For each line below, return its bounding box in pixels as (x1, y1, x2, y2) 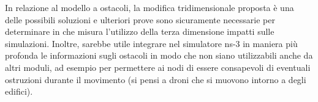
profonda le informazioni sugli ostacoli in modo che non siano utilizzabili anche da (5, 49, 313, 62)
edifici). (5, 85, 33, 98)
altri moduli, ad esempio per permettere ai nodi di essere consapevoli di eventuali (5, 60, 311, 73)
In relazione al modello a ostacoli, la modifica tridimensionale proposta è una (5, 1, 294, 13)
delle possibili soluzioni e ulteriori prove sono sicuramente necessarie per (5, 13, 275, 26)
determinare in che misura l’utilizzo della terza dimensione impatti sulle (5, 25, 274, 38)
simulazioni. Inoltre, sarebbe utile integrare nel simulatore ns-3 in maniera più (5, 37, 298, 49)
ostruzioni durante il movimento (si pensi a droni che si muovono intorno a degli (5, 73, 306, 86)
